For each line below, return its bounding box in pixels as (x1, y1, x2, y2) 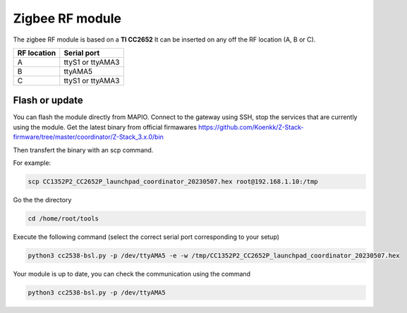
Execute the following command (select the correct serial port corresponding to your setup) (13, 233, 280, 241)
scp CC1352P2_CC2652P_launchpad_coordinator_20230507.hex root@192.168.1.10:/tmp (28, 178, 319, 185)
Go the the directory (13, 195, 72, 204)
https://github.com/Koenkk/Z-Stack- (198, 123, 304, 131)
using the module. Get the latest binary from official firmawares (13, 123, 198, 131)
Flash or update (13, 94, 84, 106)
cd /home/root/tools (28, 214, 99, 222)
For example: (13, 159, 51, 167)
